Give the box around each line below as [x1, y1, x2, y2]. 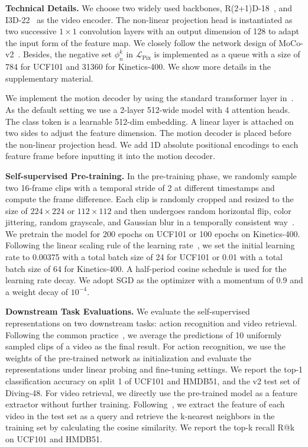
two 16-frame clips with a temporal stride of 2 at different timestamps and [5, 181, 275, 193]
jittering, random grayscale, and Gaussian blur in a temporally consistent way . [5, 216, 294, 228]
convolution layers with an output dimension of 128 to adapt [79, 25, 300, 37]
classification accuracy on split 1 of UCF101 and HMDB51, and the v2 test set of [5, 375, 300, 387]
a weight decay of [5, 285, 69, 297]
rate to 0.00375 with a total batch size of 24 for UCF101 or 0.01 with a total [5, 251, 283, 263]
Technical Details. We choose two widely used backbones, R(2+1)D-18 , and [5, 2, 292, 14]
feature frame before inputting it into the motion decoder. [5, 150, 215, 162]
